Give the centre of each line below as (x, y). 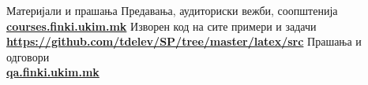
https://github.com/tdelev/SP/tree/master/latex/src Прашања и (184, 41)
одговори (28, 56)
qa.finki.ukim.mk (53, 72)
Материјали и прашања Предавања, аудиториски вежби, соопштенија (172, 10)
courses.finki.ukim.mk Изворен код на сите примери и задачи (161, 26)
